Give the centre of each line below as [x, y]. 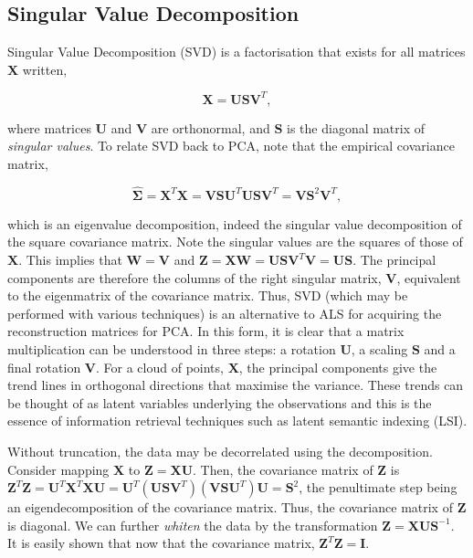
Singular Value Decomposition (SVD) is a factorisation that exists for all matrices [236, 52]
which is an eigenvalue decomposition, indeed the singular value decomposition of [235, 223]
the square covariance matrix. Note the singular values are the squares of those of [235, 242]
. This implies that [70, 260]
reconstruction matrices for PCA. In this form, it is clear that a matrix [206, 331]
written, [45, 69]
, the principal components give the [338, 367]
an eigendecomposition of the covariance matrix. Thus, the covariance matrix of [230, 507]
